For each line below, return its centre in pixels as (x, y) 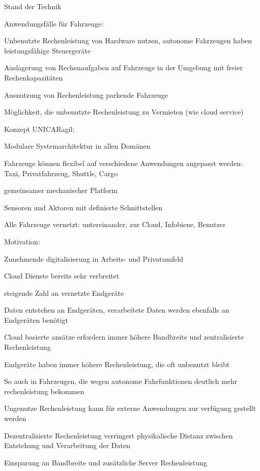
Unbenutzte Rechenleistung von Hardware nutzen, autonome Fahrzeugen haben (128, 40)
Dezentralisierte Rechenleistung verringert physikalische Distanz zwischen (119, 435)
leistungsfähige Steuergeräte (48, 50)
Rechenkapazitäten (34, 77)
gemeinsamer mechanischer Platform (61, 190)
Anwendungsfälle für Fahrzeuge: (54, 23)
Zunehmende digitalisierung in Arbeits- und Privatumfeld (94, 258)
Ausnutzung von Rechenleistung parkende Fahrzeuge (86, 94)
